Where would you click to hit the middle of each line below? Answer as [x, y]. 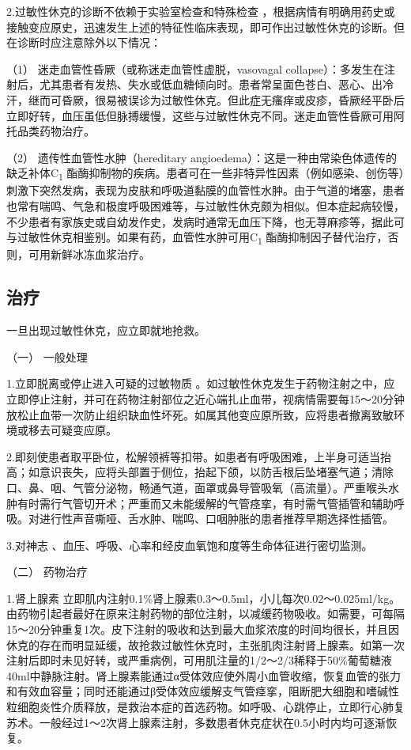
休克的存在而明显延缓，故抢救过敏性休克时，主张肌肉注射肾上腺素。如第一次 [205, 644]
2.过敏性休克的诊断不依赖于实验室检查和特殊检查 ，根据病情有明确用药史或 [201, 11]
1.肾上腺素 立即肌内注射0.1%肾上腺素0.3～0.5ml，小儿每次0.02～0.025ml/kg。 [204, 598]
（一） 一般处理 [47, 356]
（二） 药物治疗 [47, 572]
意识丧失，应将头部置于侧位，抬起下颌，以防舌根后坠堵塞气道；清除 [216, 472]
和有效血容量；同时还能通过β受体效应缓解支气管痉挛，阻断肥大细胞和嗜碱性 [203, 691]
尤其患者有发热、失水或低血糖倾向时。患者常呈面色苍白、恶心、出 [211, 84]
